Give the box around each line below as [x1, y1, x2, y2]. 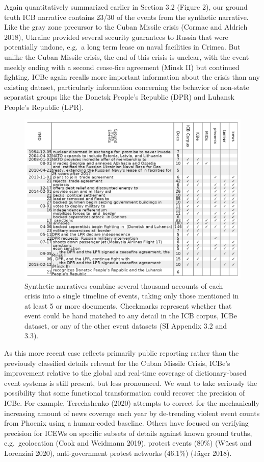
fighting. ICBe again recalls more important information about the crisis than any [4, 72, 260, 82]
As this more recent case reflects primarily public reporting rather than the [4, 348, 239, 358]
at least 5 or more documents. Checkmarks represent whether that [24, 300, 232, 311]
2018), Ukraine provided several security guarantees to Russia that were [4, 31, 228, 42]
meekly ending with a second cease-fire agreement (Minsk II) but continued [4, 61, 240, 72]
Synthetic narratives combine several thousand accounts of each [24, 280, 223, 291]
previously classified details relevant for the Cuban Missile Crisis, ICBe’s [4, 357, 230, 368]
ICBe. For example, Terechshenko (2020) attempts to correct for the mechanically [4, 398, 259, 408]
